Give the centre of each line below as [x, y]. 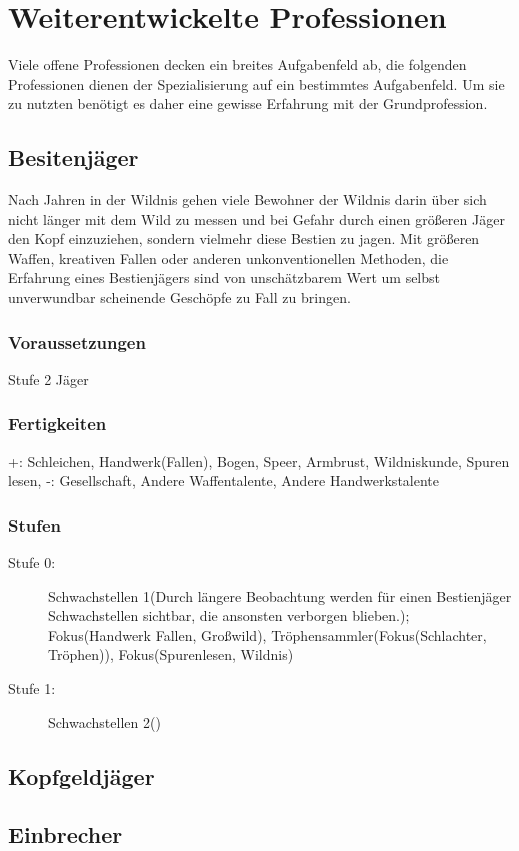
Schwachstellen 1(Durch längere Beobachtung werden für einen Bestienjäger [280, 595]
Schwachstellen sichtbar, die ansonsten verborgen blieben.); [229, 615]
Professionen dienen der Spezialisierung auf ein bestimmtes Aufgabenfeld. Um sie [256, 83]
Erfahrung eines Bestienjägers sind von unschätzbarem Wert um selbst [224, 277]
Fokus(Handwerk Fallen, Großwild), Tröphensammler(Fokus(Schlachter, [267, 634]
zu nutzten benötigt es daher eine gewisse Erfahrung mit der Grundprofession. [248, 103]
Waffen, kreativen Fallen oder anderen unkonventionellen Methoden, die [228, 257]
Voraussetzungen [77, 341]
